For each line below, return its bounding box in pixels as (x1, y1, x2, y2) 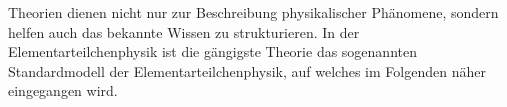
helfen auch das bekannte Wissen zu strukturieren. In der (8, 21, 360, 42)
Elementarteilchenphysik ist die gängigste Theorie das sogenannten (8, 41, 417, 62)
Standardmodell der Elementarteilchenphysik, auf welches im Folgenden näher (8, 60, 486, 81)
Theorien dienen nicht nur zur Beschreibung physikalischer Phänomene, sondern (8, 2, 499, 22)
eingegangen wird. (8, 80, 118, 101)
